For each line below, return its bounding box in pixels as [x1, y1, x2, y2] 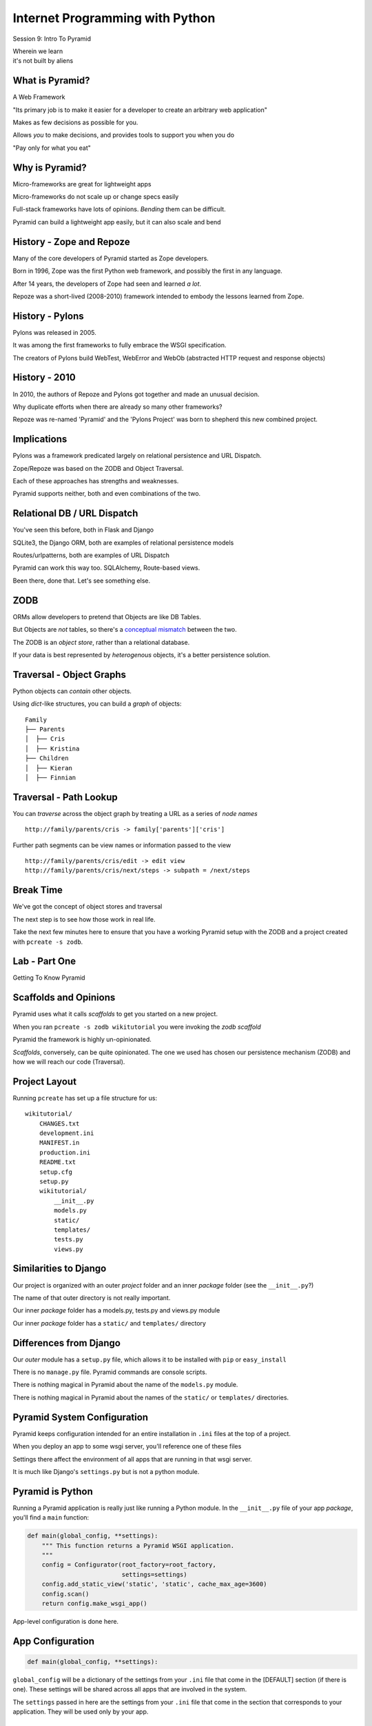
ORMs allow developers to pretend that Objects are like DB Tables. [12, 612, 201, 621]
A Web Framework [12, 93, 65, 101]
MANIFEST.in [39, 1139, 80, 1147]
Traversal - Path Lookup [12, 791, 118, 803]
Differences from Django [12, 1337, 121, 1349]
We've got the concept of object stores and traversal [12, 902, 163, 911]
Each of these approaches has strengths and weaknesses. [12, 477, 179, 485]
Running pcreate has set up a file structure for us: [12, 1094, 158, 1102]
